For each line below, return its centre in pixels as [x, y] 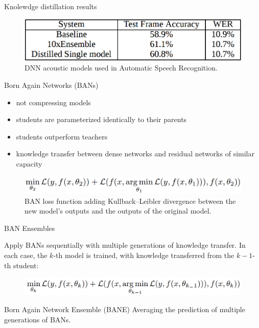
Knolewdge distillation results [51, 6]
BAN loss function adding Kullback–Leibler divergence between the [130, 201]
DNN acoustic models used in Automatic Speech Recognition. [121, 68]
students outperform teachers [62, 136]
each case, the [26, 255]
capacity [29, 164]
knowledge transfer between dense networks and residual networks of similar [135, 154]
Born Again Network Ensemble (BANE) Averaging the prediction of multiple [125, 309]
